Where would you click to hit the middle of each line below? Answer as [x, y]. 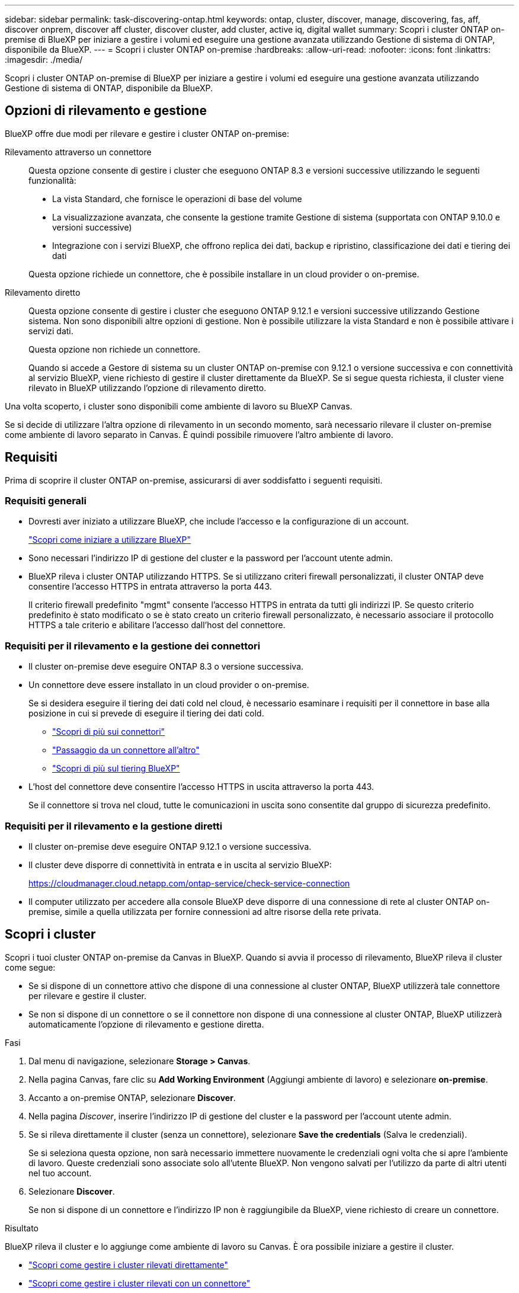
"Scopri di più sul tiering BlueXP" [116, 769]
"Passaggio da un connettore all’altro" [126, 750]
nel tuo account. [60, 1173]
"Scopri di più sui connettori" [109, 732]
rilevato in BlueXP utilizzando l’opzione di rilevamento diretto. [148, 388]
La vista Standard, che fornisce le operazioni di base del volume [177, 199]
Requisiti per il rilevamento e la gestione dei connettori [133, 646]
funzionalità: [52, 180]
